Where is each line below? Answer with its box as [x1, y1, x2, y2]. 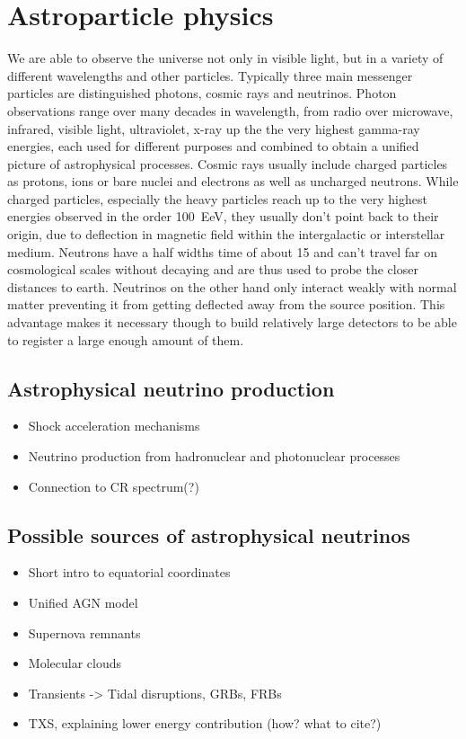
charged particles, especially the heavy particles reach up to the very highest [7, 189, 427, 208]
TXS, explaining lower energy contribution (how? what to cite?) [28, 714, 382, 733]
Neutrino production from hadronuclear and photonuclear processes [28, 447, 400, 466]
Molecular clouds [28, 654, 121, 672]
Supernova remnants [28, 623, 141, 642]
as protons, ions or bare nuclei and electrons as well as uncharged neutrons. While [7, 172, 459, 191]
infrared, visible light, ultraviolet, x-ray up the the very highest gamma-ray [7, 119, 420, 138]
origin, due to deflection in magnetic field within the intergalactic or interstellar [7, 225, 445, 244]
